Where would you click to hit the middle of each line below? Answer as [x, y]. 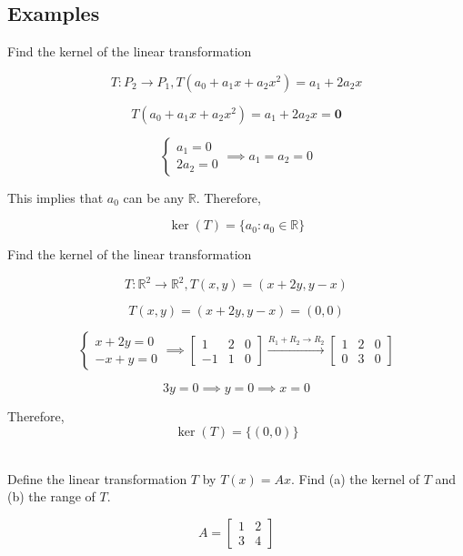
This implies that [55, 197]
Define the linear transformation [97, 478]
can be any [154, 197]
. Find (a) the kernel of [356, 478]
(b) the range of [51, 496]
